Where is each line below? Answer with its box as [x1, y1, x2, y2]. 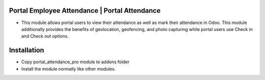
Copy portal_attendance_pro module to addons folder [21, 59, 130, 65]
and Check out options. [21, 33, 69, 39]
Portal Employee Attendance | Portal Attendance [9, 6, 161, 15]
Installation [9, 46, 44, 54]
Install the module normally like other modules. [21, 66, 116, 72]
